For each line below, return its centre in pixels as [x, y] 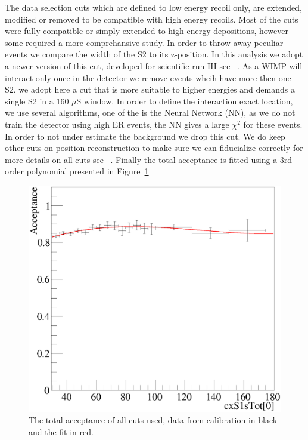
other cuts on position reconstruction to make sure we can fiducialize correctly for [154, 148]
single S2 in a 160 [37, 101]
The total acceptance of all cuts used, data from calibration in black [153, 420]
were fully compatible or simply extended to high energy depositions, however [147, 31]
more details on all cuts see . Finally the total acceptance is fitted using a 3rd [149, 159]
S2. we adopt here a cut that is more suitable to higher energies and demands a [150, 89]
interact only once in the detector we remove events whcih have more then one [148, 77]
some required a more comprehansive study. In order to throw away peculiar [144, 42]
